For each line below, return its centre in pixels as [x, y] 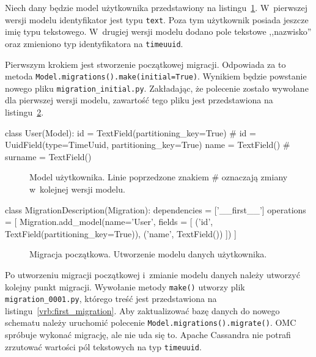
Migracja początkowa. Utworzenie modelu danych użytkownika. [148, 254]
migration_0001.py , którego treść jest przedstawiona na [111, 299]
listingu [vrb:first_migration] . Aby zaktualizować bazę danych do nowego [142, 310]
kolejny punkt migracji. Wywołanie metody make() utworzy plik [125, 286]
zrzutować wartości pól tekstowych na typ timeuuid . [103, 346]
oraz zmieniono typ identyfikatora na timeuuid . [94, 43]
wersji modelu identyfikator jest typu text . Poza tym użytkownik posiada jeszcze [157, 19]
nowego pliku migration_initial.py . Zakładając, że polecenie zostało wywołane [157, 88]
